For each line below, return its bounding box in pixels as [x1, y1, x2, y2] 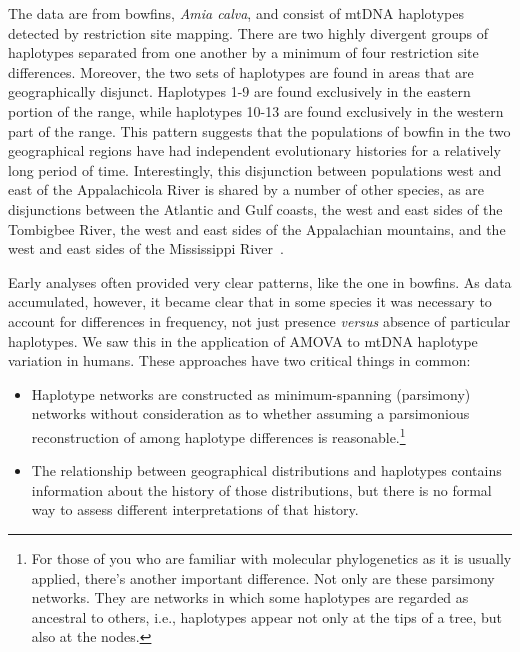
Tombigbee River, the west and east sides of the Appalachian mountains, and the [8, 218, 506, 239]
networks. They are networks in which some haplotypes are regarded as [31, 587, 469, 608]
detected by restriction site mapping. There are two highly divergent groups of [8, 22, 488, 43]
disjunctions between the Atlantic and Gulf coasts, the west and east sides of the [8, 198, 503, 219]
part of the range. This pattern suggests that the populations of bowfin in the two [8, 120, 511, 141]
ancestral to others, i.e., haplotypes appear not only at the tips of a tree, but [31, 606, 503, 627]
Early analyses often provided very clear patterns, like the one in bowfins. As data [8, 271, 512, 292]
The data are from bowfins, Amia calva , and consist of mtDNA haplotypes [8, 3, 464, 23]
